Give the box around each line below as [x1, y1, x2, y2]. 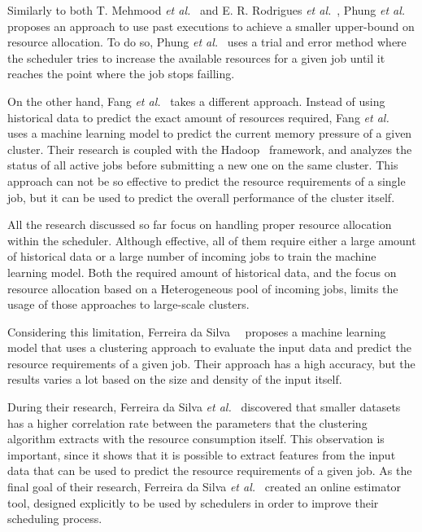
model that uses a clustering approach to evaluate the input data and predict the [7, 339, 411, 356]
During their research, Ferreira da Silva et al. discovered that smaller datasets [7, 398, 401, 415]
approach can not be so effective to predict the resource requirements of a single [7, 172, 406, 189]
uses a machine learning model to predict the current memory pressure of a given [7, 125, 412, 142]
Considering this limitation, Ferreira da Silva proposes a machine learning [7, 323, 386, 340]
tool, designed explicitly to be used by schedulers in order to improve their [7, 494, 379, 511]
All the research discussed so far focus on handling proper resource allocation [7, 216, 392, 233]
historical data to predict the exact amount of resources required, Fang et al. [7, 108, 389, 125]
